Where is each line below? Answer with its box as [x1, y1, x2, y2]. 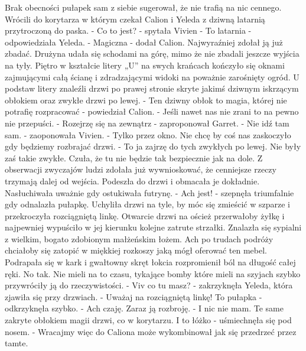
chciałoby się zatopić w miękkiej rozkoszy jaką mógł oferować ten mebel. [5, 244, 267, 256]
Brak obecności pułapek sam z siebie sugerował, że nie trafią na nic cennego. [5, 1, 282, 13]
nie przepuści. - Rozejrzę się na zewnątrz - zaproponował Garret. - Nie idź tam [5, 116, 289, 129]
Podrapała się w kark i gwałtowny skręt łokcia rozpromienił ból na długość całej [5, 256, 296, 268]
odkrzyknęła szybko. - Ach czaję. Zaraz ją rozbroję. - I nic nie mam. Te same [5, 302, 284, 314]
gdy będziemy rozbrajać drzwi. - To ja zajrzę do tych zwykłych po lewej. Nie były [5, 140, 301, 152]
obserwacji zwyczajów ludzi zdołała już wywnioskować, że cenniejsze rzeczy [5, 163, 276, 175]
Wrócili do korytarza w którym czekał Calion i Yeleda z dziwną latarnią [5, 12, 265, 25]
